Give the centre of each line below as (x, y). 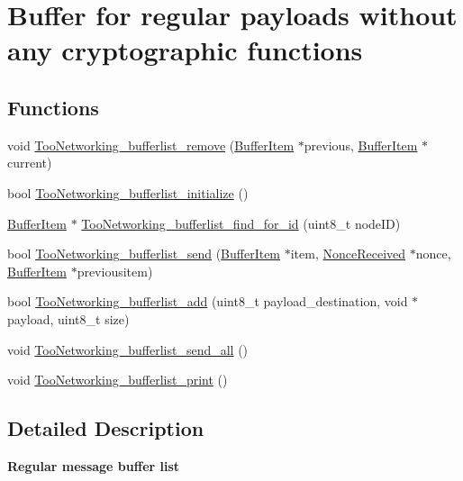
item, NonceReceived (348, 254)
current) (30, 163)
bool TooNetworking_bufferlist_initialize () (128, 192)
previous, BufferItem (361, 145)
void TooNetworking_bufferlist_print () (118, 380)
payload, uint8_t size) (68, 318)
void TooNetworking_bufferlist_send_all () (128, 349)
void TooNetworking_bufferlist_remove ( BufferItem (151, 145)
